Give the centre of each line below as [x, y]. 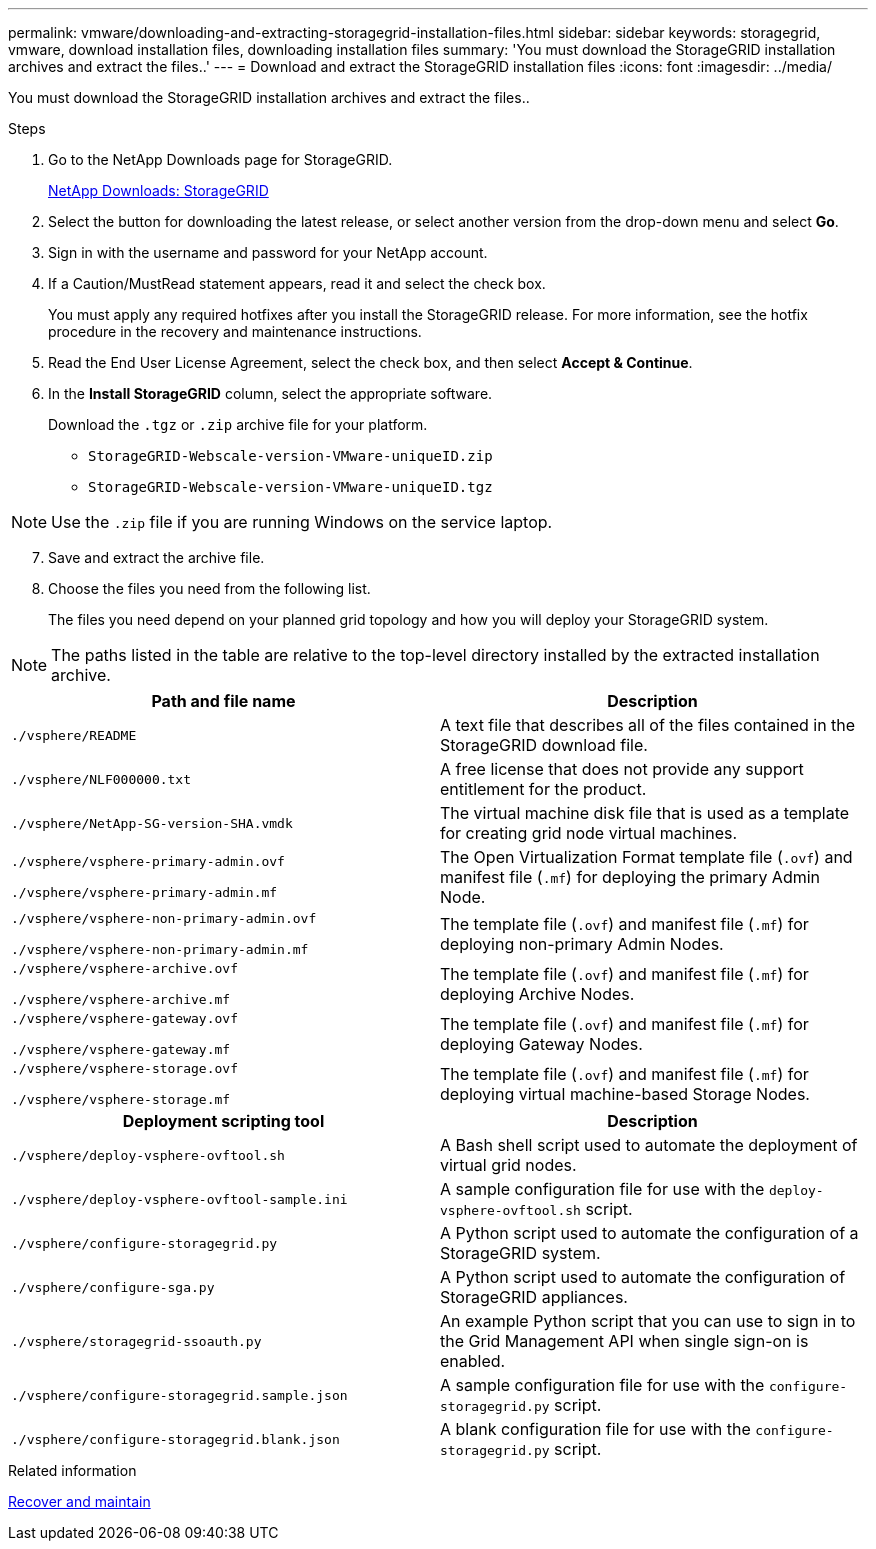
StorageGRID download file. [544, 745]
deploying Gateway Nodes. [541, 1044]
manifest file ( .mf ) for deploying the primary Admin [630, 877]
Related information [72, 1470]
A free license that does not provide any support [622, 769]
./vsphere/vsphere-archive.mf [121, 999]
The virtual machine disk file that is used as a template [645, 813]
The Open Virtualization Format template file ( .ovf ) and [646, 857]
